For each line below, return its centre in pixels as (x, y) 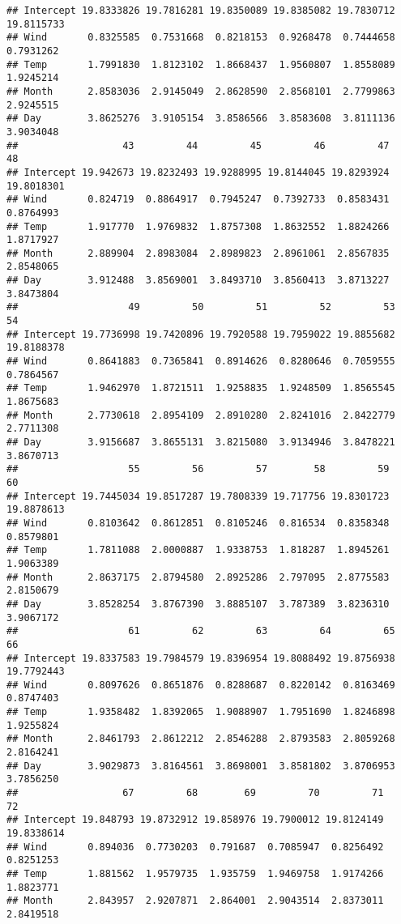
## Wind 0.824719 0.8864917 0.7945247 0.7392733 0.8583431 (198, 200)
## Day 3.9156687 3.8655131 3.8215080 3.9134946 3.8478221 (201, 442)
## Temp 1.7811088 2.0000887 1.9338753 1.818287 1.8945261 (198, 550)
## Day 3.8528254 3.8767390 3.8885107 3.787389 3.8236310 (198, 604)
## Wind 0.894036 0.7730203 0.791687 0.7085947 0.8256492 (195, 847)
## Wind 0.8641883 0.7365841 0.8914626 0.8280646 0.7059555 (201, 362)
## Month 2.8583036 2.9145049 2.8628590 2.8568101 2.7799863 (201, 91)
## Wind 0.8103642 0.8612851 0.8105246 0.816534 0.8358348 (198, 523)
